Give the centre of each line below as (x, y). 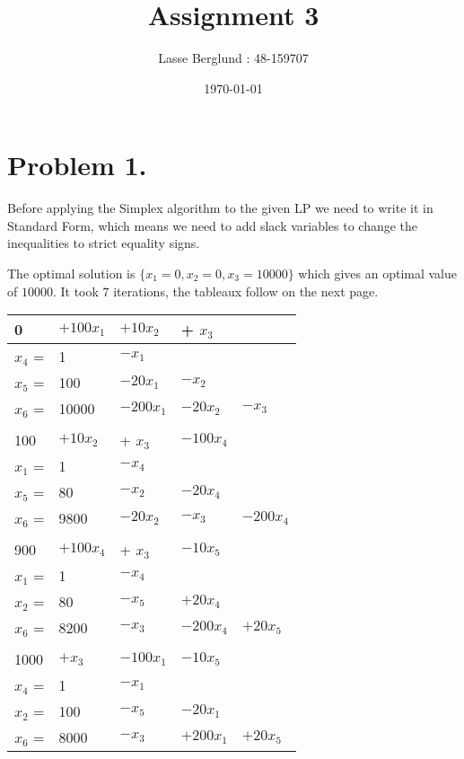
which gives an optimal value (377, 274)
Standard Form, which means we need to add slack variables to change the (213, 225)
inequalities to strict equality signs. (104, 243)
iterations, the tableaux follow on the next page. (246, 291)
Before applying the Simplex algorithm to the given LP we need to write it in (220, 208)
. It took (75, 291)
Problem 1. (77, 165)
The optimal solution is (71, 274)
